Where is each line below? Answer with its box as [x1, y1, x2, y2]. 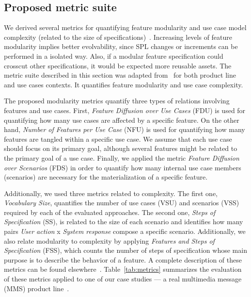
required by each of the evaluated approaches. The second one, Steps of [4, 207, 216, 217]
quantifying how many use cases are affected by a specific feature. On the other [4, 115, 239, 125]
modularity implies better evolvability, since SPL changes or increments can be [4, 41, 238, 51]
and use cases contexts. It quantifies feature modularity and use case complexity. [4, 79, 243, 89]
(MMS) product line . [4, 283, 69, 293]
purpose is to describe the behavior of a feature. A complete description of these [4, 254, 242, 264]
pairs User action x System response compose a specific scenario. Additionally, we [4, 226, 246, 236]
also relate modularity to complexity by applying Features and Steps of [4, 235, 215, 246]
